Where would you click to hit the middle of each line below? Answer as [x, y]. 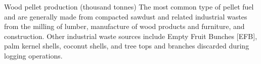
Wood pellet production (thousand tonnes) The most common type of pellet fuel [129, 6]
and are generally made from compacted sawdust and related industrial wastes [126, 16]
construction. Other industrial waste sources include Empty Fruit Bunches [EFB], [131, 36]
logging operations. [33, 55]
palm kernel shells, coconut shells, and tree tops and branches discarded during [127, 46]
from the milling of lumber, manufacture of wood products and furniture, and [124, 26]
